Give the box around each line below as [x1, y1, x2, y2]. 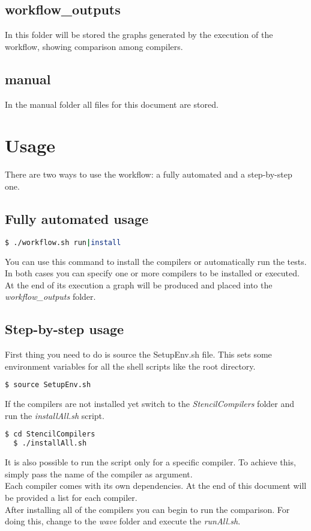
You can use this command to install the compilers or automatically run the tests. [5, 255, 307, 267]
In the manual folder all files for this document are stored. [5, 98, 219, 110]
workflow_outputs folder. [5, 290, 96, 303]
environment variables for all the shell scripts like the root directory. [5, 359, 256, 372]
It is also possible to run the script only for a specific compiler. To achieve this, [5, 456, 296, 468]
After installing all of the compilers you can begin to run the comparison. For [5, 503, 290, 515]
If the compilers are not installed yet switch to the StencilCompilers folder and [5, 397, 295, 410]
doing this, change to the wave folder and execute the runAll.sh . [5, 515, 241, 527]
